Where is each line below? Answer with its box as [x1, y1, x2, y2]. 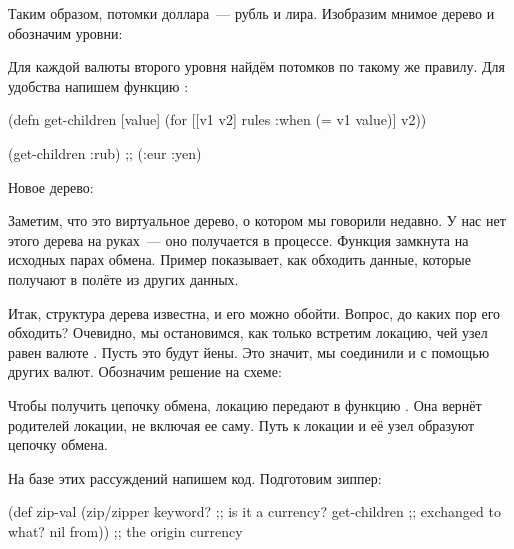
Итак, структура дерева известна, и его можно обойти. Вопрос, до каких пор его [8, 302, 501, 323]
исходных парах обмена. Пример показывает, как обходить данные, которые [8, 249, 471, 270]
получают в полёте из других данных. [8, 268, 239, 289]
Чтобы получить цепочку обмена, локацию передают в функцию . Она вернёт [8, 394, 482, 415]
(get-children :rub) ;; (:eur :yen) [8, 142, 202, 163]
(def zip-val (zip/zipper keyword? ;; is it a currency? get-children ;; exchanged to [8, 501, 501, 522]
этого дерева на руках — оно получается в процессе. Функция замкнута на [8, 229, 469, 250]
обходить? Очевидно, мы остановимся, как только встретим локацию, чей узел [8, 322, 488, 343]
